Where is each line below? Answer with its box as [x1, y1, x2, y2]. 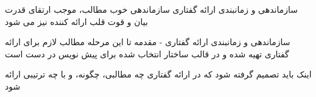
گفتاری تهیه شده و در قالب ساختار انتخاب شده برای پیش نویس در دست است [5, 47, 289, 60]
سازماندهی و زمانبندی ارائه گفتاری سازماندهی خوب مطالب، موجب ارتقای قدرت [5, 3, 298, 15]
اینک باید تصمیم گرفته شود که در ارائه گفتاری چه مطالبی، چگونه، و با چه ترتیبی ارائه [5, 68, 312, 81]
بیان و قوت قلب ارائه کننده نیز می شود [5, 15, 148, 27]
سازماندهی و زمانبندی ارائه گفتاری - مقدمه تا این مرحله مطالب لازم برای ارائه [5, 35, 290, 48]
